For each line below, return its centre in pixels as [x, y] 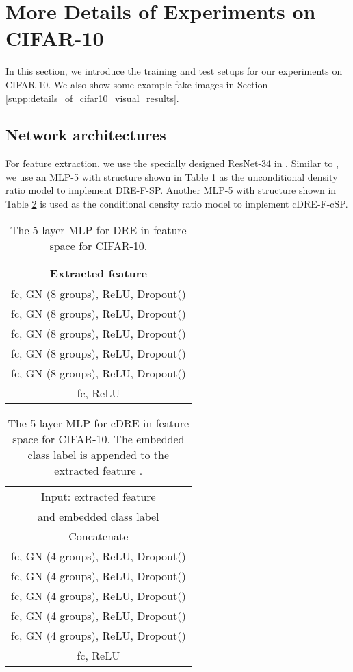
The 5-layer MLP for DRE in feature [98, 229]
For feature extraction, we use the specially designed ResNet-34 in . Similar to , [172, 163]
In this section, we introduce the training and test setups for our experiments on [174, 71]
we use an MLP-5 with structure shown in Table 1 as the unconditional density [172, 176]
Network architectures [86, 135]
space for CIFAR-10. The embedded [99, 438]
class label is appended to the [99, 454]
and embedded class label [99, 516]
